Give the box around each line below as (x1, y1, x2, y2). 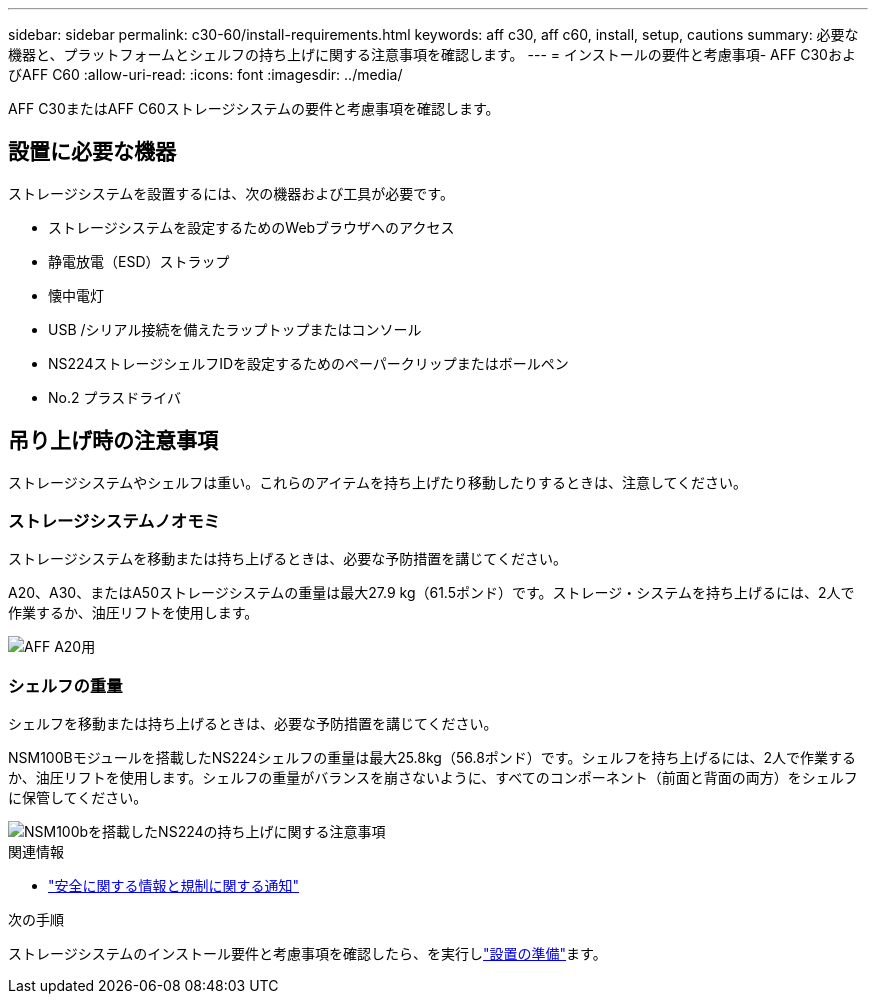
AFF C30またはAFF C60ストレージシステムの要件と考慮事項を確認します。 (8, 100, 500, 117)
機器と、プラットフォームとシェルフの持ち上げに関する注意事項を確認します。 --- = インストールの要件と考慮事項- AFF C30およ (8, 46, 856, 63)
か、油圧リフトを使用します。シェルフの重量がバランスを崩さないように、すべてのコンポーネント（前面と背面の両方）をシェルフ (8, 769, 858, 787)
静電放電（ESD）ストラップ (48, 252, 230, 270)
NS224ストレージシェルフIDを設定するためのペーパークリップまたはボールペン (48, 354, 569, 372)
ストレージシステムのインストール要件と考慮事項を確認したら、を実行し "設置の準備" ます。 (8, 945, 607, 963)
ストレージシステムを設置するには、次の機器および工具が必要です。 (8, 184, 454, 202)
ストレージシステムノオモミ (8, 511, 220, 532)
